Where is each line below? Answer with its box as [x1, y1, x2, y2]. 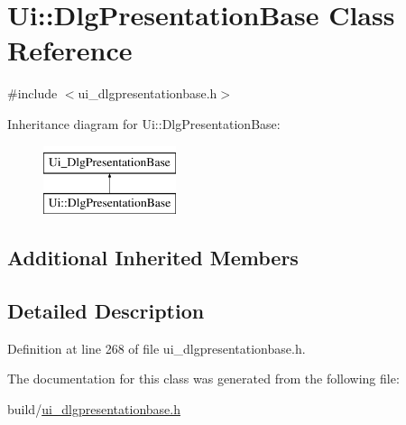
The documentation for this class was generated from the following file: [7, 369, 400, 388]
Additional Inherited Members [7, 244, 299, 272]
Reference [7, 32, 133, 69]
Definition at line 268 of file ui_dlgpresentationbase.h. [7, 338, 306, 357]
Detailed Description [7, 296, 205, 324]
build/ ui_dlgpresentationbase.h [7, 399, 180, 418]
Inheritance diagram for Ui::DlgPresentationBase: [7, 114, 281, 133]
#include [7, 84, 58, 103]
